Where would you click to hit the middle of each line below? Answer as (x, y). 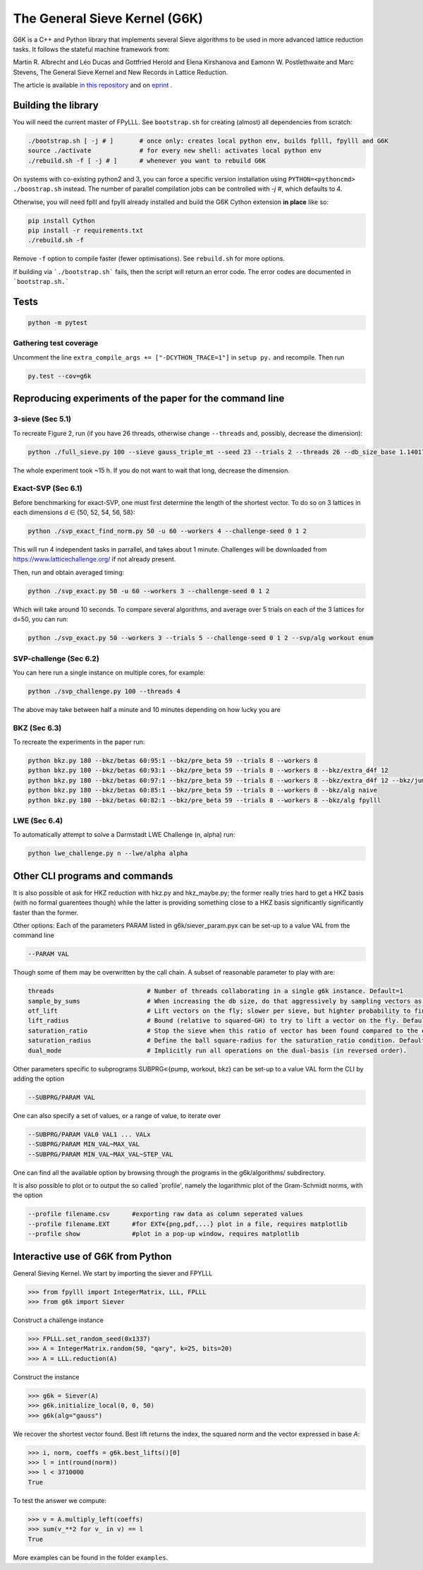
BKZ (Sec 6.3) (37, 727)
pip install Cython (61, 220)
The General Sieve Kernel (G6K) (108, 18)
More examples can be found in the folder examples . (91, 1557)
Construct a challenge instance (58, 1320)
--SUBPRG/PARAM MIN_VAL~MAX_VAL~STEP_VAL (100, 1154)
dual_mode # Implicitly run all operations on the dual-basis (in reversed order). (217, 1050)
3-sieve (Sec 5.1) (42, 419)
